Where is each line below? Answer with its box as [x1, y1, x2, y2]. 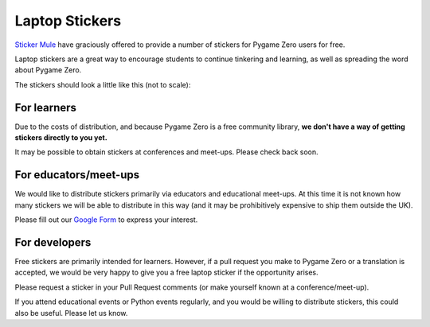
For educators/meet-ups [14, 168, 139, 182]
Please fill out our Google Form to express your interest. [14, 215, 198, 224]
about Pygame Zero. [14, 65, 82, 75]
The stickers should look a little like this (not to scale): [14, 80, 191, 89]
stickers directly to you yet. [14, 133, 107, 142]
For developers [14, 236, 92, 249]
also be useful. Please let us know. [14, 308, 128, 317]
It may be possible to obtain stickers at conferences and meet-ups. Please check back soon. [14, 147, 319, 157]
